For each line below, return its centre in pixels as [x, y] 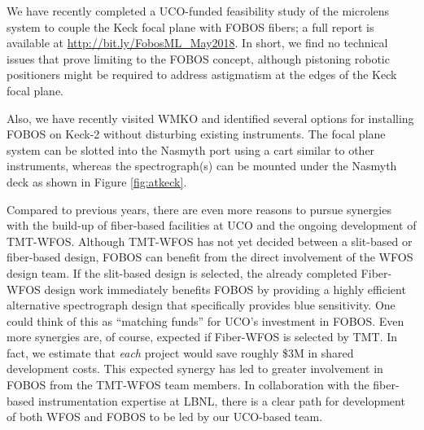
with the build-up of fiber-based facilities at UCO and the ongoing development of [212, 225]
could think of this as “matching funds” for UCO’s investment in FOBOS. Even [205, 320]
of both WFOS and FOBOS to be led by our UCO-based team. [165, 417]
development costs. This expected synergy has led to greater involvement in [195, 369]
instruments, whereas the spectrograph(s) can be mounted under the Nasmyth [202, 166]
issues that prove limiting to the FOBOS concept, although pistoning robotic [198, 58]
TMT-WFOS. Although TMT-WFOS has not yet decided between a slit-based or [210, 241]
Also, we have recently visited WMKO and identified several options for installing [210, 118]
